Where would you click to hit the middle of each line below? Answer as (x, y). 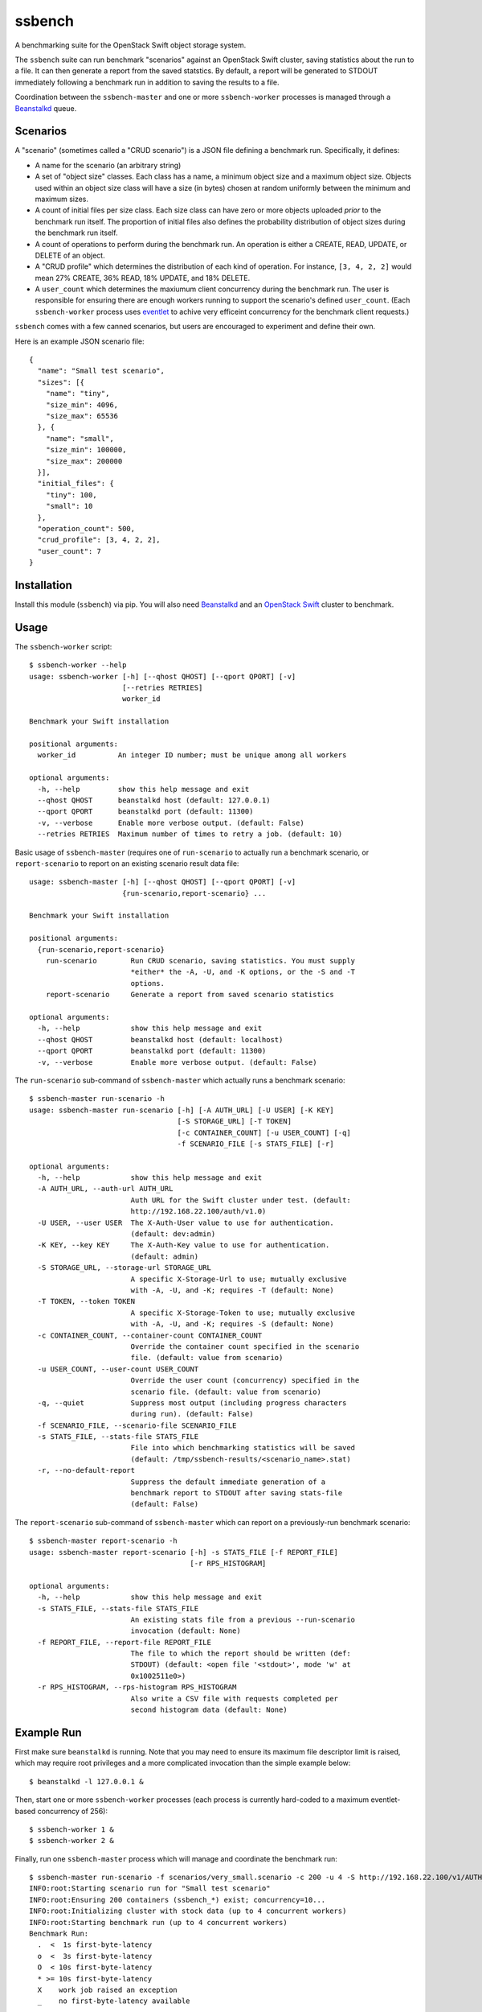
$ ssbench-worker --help (78, 665)
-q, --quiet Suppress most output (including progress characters (192, 1403)
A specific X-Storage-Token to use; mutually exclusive (243, 1313)
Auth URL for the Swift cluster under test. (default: (241, 1200)
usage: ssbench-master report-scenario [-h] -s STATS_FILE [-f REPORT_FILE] (184, 1552)
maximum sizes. (61, 199)
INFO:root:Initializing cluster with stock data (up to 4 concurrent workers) (188, 1911)
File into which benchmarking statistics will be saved (243, 1448)
